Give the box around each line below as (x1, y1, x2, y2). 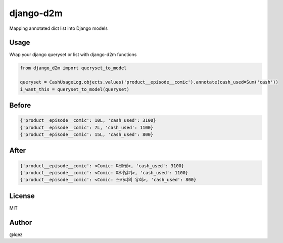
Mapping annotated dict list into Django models (9, 25, 108, 31)
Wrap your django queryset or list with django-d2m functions (9, 52, 137, 58)
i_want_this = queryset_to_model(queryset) (20, 86, 130, 92)
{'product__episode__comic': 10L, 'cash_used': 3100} (20, 118, 156, 123)
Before (9, 101, 31, 110)
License (9, 191, 35, 200)
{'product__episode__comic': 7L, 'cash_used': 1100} (20, 124, 154, 130)
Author (9, 218, 32, 227)
